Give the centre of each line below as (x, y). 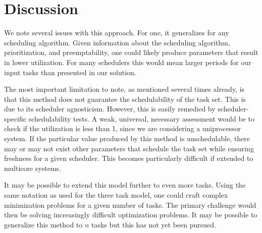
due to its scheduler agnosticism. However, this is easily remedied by (110, 109)
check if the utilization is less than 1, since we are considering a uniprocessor (122, 128)
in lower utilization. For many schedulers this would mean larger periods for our (128, 62)
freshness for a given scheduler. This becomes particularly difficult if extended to (129, 158)
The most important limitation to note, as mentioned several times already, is (124, 89)
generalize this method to (43, 224)
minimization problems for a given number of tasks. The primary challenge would (130, 205)
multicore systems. (33, 168)
